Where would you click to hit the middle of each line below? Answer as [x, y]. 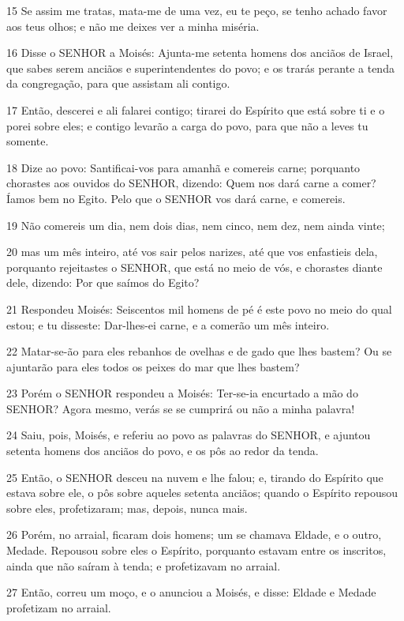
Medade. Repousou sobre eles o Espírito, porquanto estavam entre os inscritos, [196, 550]
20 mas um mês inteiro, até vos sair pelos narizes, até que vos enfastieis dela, [192, 252]
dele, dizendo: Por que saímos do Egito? [103, 282]
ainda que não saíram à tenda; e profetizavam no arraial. [144, 565]
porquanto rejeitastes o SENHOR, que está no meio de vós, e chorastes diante [195, 267]
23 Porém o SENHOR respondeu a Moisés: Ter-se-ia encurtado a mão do [182, 393]
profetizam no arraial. [59, 607]
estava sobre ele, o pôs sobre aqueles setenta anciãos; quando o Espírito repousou [202, 493]
